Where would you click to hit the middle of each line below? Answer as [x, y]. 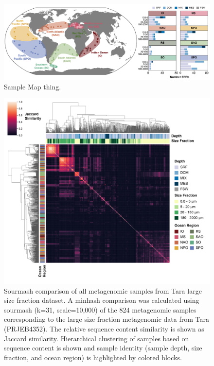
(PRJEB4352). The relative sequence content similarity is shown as [104, 329]
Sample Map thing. [33, 86]
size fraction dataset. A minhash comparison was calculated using [102, 300]
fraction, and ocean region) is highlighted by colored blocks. [93, 357]
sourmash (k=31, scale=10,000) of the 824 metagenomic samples [100, 309]
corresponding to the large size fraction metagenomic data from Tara [107, 319]
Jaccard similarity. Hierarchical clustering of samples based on [97, 338]
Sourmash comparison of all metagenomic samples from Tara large [103, 290]
